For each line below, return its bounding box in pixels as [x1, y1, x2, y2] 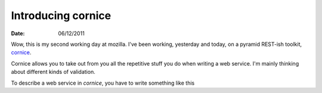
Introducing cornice [11, 9, 112, 22]
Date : [11, 30, 25, 37]
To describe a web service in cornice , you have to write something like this [11, 79, 195, 86]
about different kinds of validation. [11, 69, 95, 76]
